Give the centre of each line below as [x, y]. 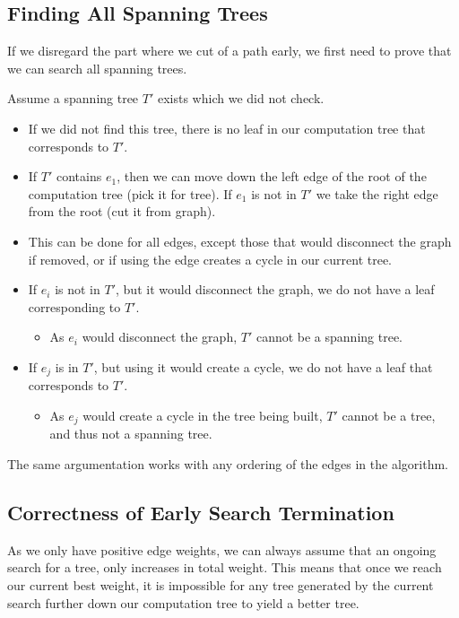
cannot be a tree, [389, 415]
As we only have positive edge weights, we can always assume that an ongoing [222, 549]
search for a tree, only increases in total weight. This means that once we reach [225, 567]
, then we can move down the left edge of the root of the [272, 176]
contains [79, 176]
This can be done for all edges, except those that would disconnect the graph [240, 241]
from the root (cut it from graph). [122, 211]
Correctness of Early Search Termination [201, 512]
